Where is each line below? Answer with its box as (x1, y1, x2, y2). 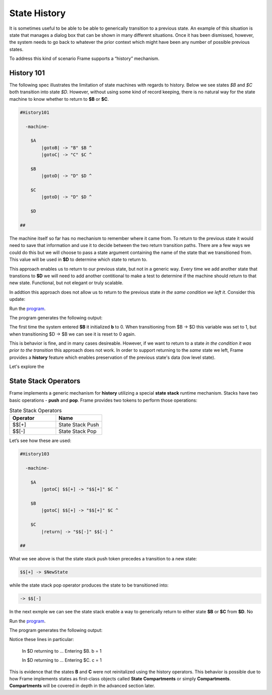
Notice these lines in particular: (9, 637, 74, 643)
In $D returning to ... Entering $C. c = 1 (22, 657, 102, 663)
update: (9, 296, 25, 302)
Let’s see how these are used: (9, 437, 72, 444)
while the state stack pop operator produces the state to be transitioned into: (9, 582, 169, 588)
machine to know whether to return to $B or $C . (9, 96, 109, 102)
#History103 (20, 451, 50, 457)
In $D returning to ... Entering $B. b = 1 (22, 648, 102, 654)
